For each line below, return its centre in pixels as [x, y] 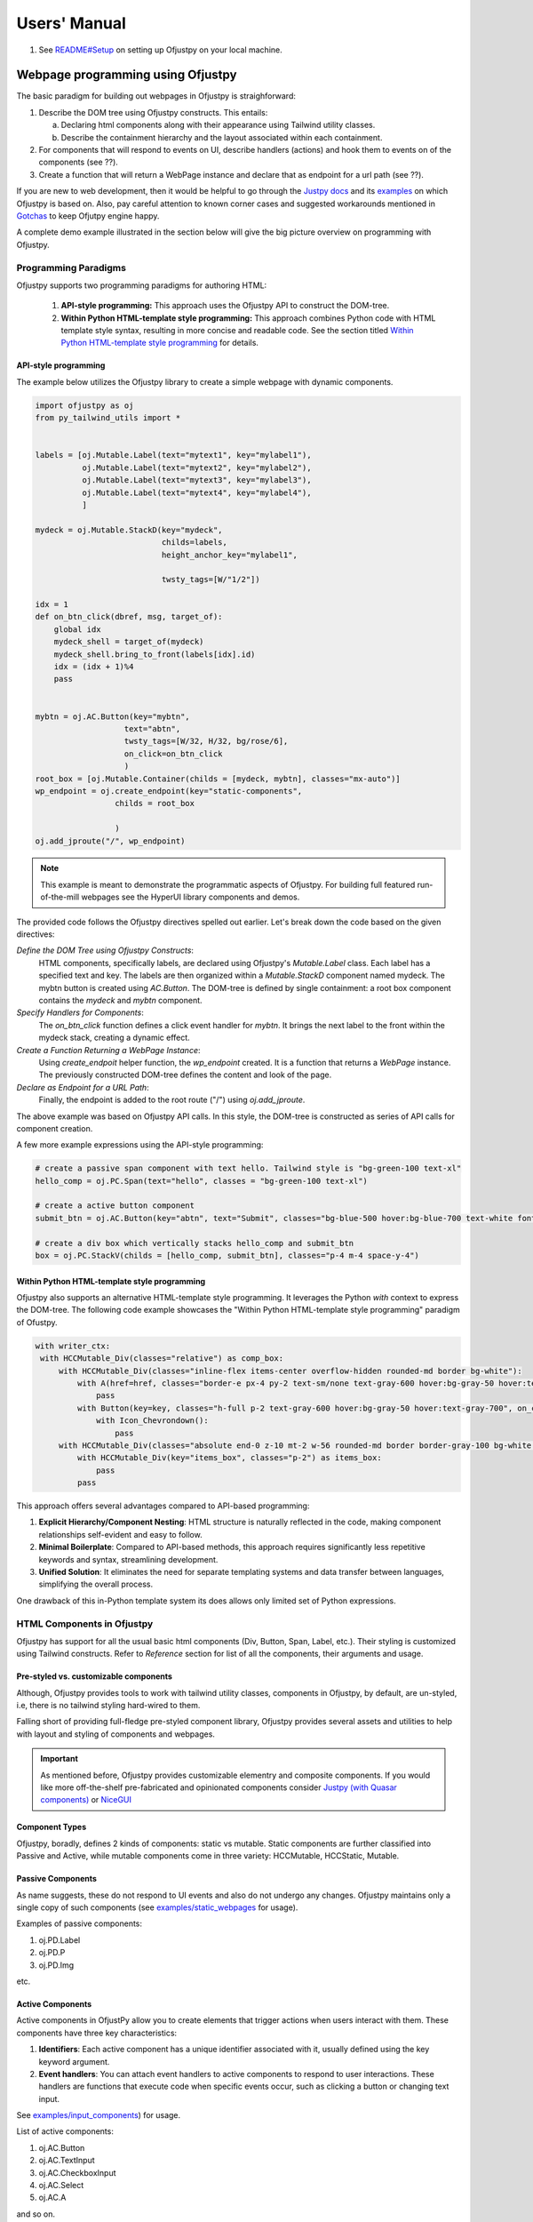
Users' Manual [71, 23]
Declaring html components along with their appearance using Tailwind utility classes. [218, 125]
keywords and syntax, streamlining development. [128, 1559]
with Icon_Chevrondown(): [152, 1421]
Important [60, 1759]
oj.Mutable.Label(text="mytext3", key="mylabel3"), [196, 480]
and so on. [36, 2214]
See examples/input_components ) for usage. [99, 2115]
